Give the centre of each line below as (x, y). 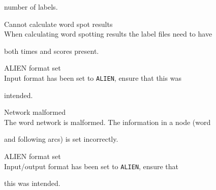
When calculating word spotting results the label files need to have (108, 34)
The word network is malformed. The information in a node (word (107, 122)
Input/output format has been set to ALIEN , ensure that (91, 166)
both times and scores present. (52, 51)
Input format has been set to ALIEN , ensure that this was (93, 77)
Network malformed (35, 112)
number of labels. (31, 7)
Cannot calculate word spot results (58, 24)
